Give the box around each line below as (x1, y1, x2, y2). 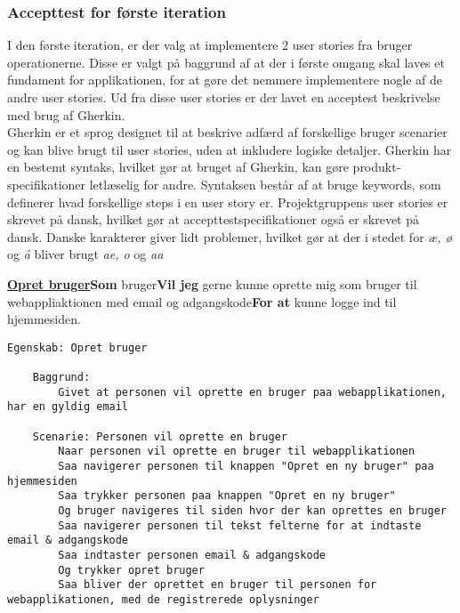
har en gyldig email (7, 400, 129, 414)
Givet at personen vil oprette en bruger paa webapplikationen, (58, 385, 447, 399)
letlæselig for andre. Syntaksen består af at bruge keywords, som (89, 174, 441, 193)
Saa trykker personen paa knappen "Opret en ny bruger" (58, 489, 396, 503)
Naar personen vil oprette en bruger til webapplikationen (58, 445, 416, 458)
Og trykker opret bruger (58, 563, 205, 577)
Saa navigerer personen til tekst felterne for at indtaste (58, 519, 422, 532)
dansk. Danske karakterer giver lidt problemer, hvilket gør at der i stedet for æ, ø (7, 227, 452, 246)
